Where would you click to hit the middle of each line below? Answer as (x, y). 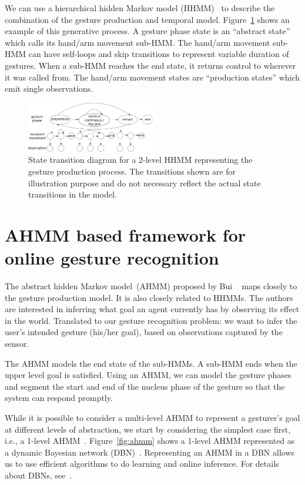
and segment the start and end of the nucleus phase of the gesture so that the (145, 386)
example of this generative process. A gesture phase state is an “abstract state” (148, 31)
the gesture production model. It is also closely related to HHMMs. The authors (149, 297)
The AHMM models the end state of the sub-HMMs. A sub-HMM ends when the (151, 363)
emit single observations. (49, 88)
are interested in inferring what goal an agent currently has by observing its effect (152, 309)
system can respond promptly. (59, 398)
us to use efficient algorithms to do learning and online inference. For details (142, 464)
